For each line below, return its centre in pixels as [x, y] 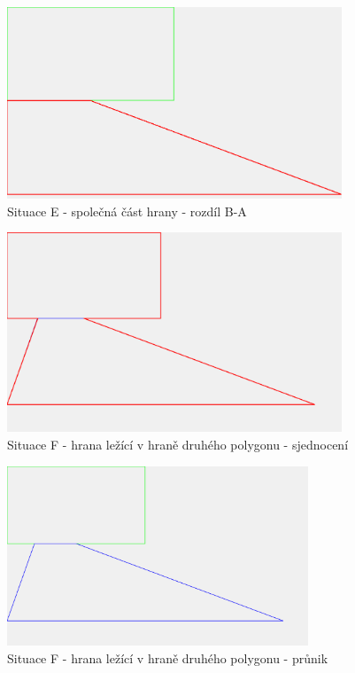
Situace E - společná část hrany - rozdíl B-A [127, 211]
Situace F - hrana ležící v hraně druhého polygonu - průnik [168, 657]
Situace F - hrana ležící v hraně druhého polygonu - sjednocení [178, 445]
